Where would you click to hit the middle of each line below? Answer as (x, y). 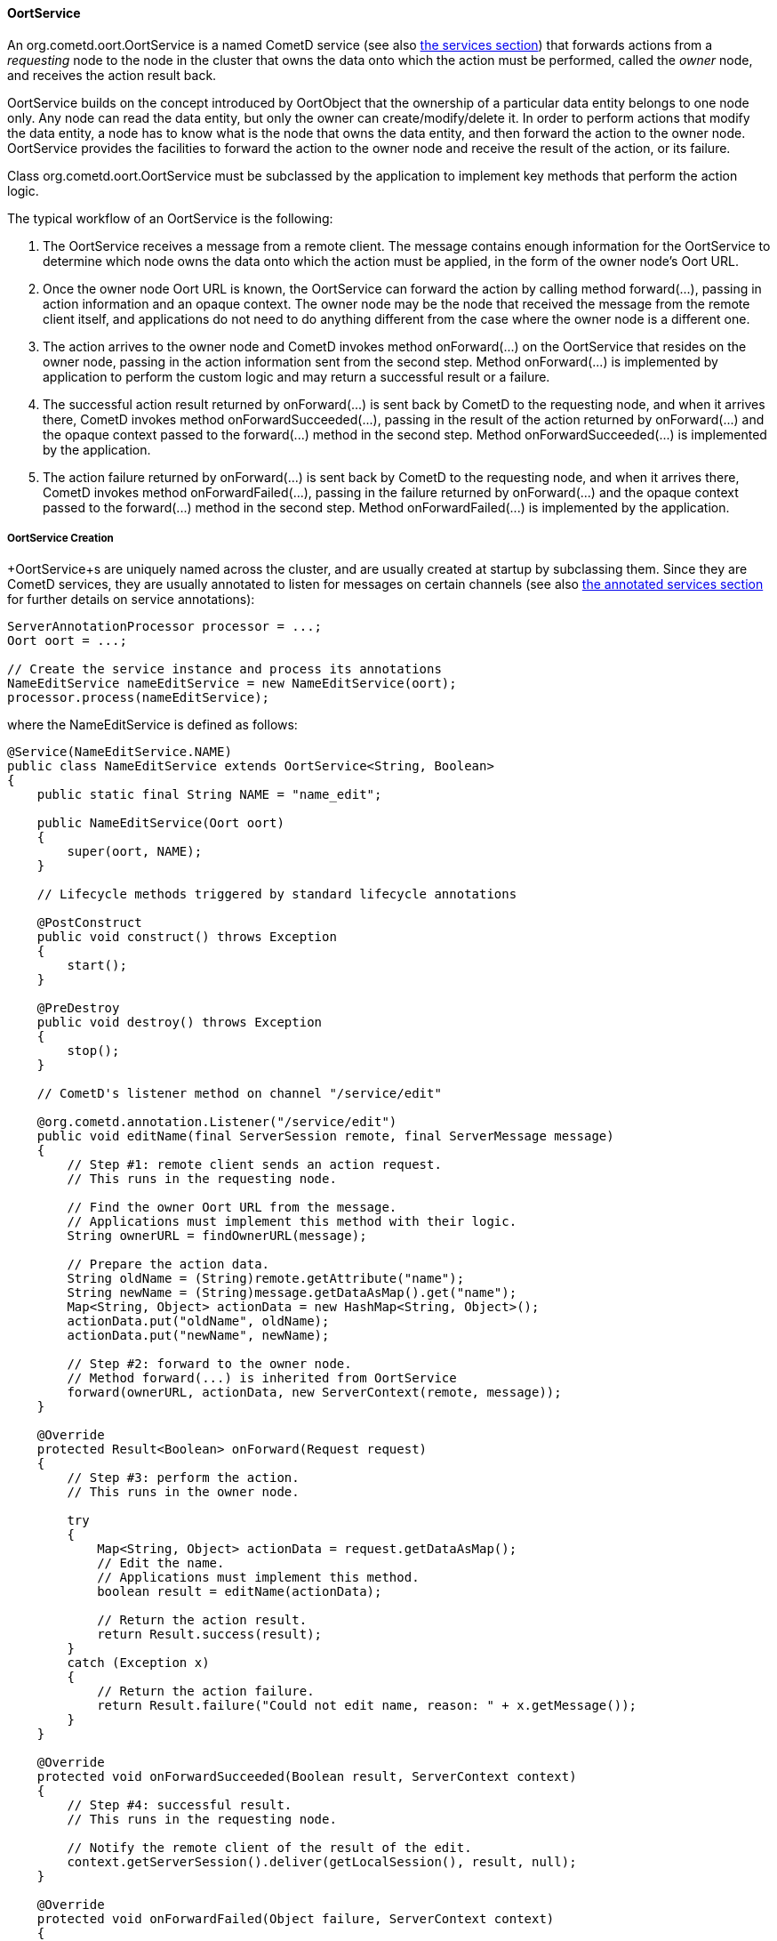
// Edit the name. (161, 1563)
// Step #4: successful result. (180, 1805)
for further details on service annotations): (131, 600)
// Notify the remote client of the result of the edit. (269, 1848)
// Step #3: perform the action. (183, 1478)
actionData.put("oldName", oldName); (198, 1321)
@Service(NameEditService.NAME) (120, 752)
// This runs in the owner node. (183, 1492)
